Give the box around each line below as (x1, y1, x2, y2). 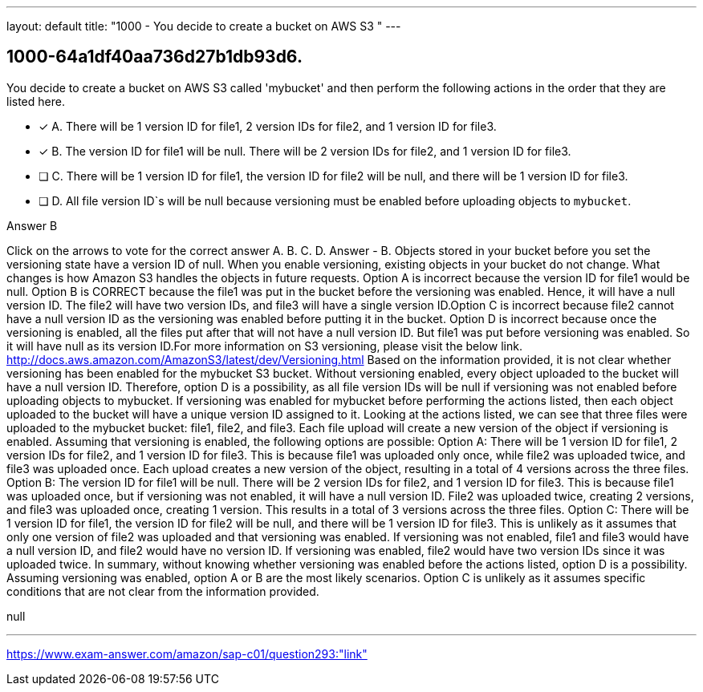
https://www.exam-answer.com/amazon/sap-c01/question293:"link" (6, 646, 368, 661)
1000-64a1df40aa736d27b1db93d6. (6, 47, 303, 67)
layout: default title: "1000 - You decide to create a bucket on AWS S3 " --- (6, 19, 401, 33)
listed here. (6, 94, 65, 108)
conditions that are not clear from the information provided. (6, 584, 319, 598)
